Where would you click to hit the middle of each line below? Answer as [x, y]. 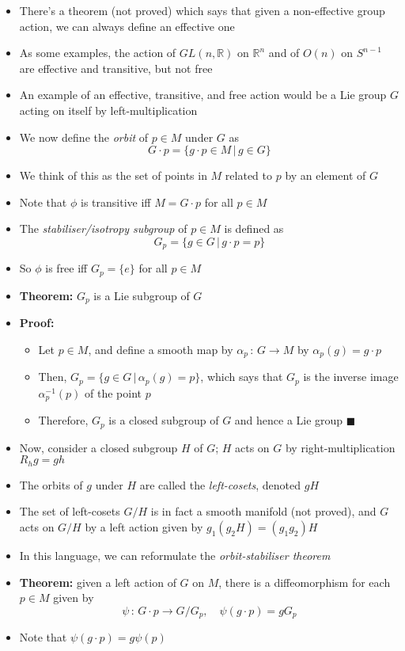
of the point [114, 392]
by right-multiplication [340, 447]
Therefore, [63, 420]
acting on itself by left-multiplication [108, 110]
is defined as [254, 228]
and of [284, 53]
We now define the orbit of [84, 137]
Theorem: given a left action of [98, 582]
